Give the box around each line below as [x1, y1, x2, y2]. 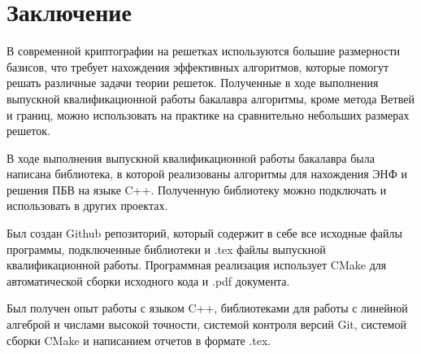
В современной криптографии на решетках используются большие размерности [7, 42, 401, 59]
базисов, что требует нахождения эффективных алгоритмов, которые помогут [7, 58, 389, 75]
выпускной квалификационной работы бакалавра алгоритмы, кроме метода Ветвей [7, 90, 414, 107]
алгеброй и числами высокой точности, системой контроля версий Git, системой [7, 316, 406, 333]
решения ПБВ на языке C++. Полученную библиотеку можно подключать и [7, 181, 387, 198]
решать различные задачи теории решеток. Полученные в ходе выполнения [7, 74, 379, 91]
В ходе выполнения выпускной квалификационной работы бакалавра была [7, 149, 375, 166]
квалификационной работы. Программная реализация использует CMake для [7, 256, 387, 273]
